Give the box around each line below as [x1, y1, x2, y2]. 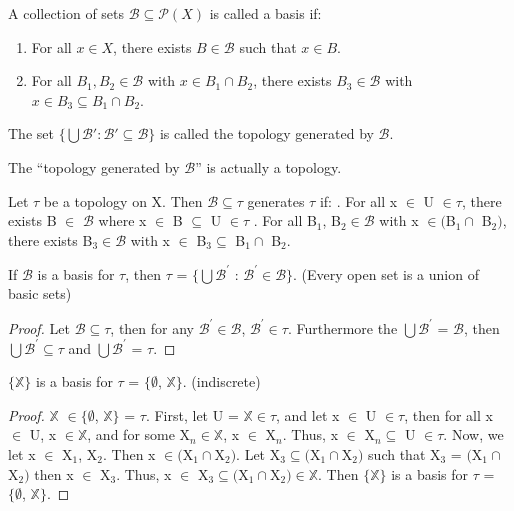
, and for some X [87, 424, 191, 445]
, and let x [276, 404, 340, 425]
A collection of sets [8, 3, 125, 23]
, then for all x [404, 404, 493, 425]
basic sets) [8, 283, 72, 304]
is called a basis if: [209, 3, 322, 23]
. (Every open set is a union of [293, 263, 479, 284]
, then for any [110, 317, 194, 338]
